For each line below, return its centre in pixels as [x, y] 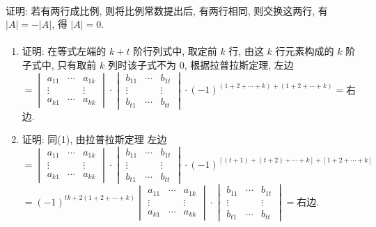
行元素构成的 [305, 51]
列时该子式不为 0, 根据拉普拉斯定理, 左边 [201, 64]
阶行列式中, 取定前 [175, 51]
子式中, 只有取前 [59, 64]
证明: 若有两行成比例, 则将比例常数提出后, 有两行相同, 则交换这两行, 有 [167, 10]
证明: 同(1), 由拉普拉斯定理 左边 [94, 139]
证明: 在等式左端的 [64, 51]
